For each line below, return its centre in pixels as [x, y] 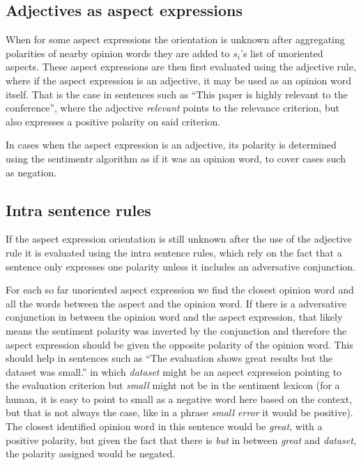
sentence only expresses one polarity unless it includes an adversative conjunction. [180, 266]
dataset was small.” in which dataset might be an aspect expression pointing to [174, 371]
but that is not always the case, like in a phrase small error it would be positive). [179, 412]
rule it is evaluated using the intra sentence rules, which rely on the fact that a [174, 252]
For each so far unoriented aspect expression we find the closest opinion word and [180, 290]
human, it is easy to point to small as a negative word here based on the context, [179, 398]
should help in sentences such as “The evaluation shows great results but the [169, 358]
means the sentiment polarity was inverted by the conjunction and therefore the [176, 330]
